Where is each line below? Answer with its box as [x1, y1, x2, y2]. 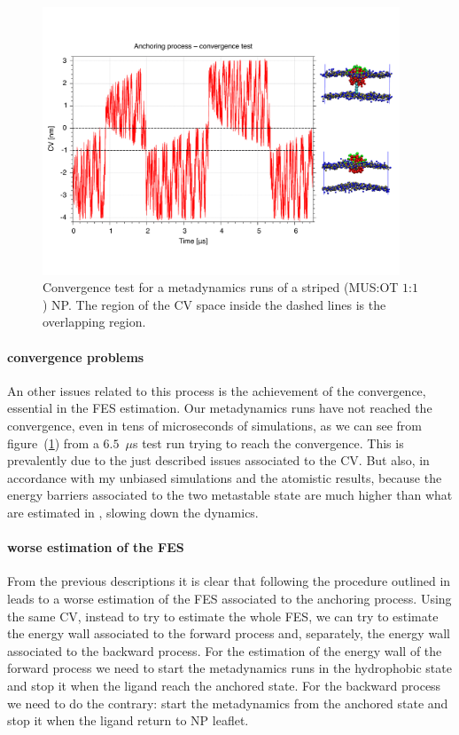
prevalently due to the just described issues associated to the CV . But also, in [7, 451, 430, 470]
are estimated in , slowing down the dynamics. [7, 503, 259, 522]
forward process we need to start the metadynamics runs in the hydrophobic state [7, 659, 452, 677]
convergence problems [7, 347, 144, 366]
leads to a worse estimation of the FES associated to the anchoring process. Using [7, 589, 452, 608]
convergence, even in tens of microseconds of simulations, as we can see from [7, 416, 423, 435]
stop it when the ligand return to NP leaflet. [7, 711, 249, 730]
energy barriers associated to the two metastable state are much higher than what [7, 486, 453, 504]
